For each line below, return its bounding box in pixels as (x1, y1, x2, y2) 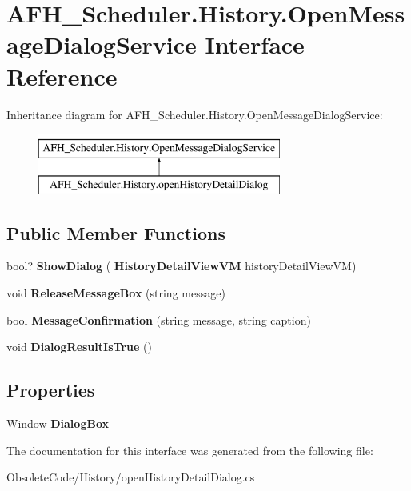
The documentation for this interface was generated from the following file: (6, 441, 373, 458)
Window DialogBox (6, 415, 109, 432)
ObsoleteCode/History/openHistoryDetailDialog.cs (6, 469, 255, 485)
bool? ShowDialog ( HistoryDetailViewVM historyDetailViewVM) (6, 257, 357, 274)
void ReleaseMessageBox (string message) (6, 285, 225, 301)
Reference (6, 59, 118, 92)
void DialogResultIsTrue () (6, 338, 152, 355)
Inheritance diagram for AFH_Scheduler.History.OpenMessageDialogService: (6, 106, 383, 122)
